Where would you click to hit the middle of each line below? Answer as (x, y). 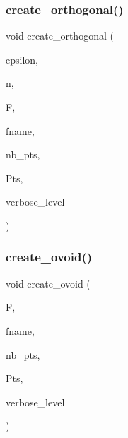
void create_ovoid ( (48, 283)
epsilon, (22, 59)
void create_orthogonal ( (60, 36)
